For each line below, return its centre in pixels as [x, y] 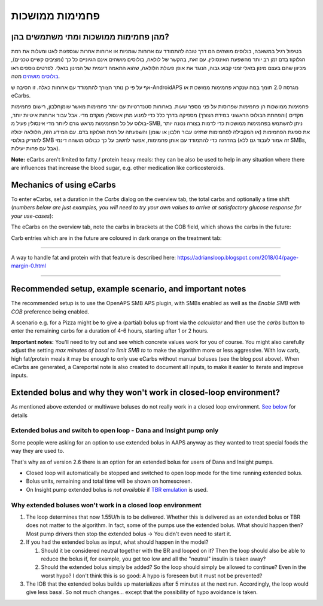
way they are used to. [38, 451]
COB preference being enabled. [50, 312]
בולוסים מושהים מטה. [35, 76]
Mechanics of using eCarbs [63, 185]
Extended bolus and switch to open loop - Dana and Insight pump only [115, 431]
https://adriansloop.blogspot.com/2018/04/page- [238, 258]
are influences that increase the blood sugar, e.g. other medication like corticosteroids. [118, 168]
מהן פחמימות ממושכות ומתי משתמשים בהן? [90, 37]
